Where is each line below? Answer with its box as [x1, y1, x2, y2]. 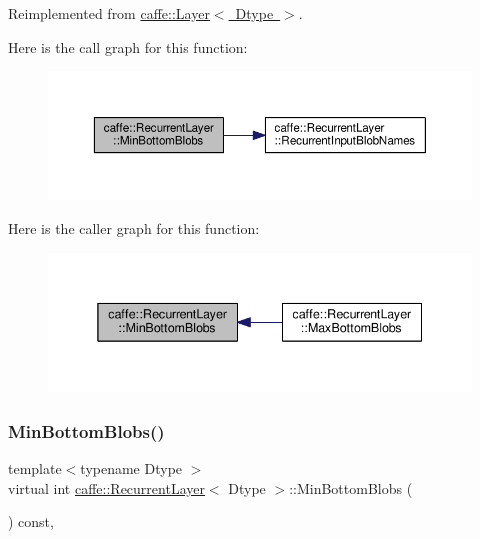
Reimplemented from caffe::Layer [8, 3, 210, 23]
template [8, 457, 62, 478]
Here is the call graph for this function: [8, 36, 248, 57]
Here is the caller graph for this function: [8, 218, 260, 239]
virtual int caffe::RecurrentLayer [8, 477, 205, 498]
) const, [8, 511, 54, 532]
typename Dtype [80, 457, 183, 478]
